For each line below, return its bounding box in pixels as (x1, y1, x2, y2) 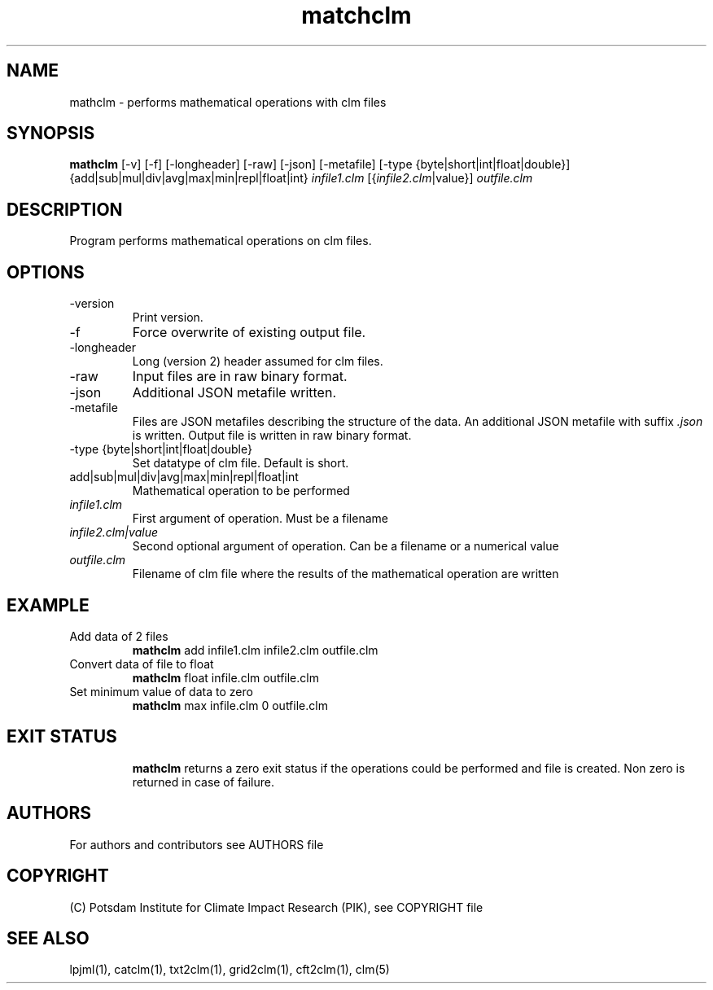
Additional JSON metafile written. (132, 384, 336, 401)
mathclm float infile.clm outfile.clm (132, 670, 319, 685)
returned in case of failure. (132, 774, 275, 789)
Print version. (132, 310, 203, 325)
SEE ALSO (7, 927, 90, 948)
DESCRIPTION (7, 199, 123, 220)
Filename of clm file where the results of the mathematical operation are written (132, 567, 559, 581)
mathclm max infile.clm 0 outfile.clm (132, 698, 328, 712)
